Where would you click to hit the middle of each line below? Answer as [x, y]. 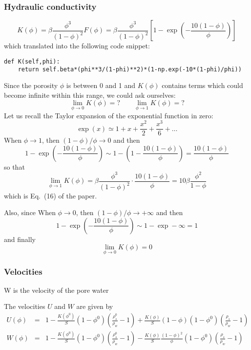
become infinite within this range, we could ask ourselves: [90, 95]
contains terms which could [202, 85]
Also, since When [30, 212]
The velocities [25, 306]
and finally [20, 239]
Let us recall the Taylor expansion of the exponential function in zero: [109, 115]
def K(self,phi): [32, 61]
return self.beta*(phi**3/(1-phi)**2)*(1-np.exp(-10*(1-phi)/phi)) [130, 70]
